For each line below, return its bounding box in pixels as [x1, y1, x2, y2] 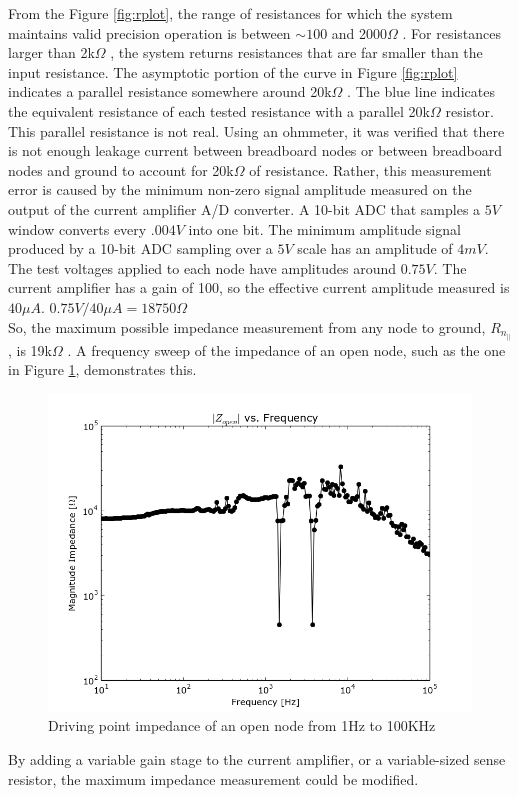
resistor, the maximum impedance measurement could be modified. [8, 768, 419, 789]
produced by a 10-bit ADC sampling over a [8, 238, 273, 259]
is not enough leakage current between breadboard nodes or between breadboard [8, 140, 502, 161]
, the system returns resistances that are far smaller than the [110, 42, 483, 63]
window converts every [8, 218, 147, 239]
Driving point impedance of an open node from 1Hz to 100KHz [48, 715, 436, 736]
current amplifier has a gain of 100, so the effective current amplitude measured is [8, 277, 510, 298]
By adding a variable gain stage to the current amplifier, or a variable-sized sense [8, 748, 506, 769]
